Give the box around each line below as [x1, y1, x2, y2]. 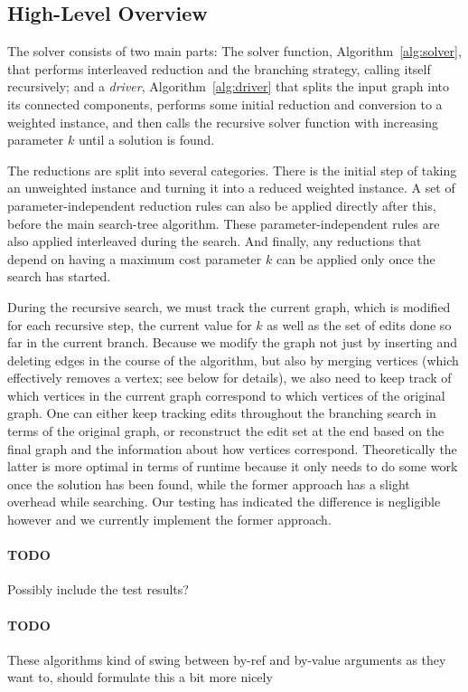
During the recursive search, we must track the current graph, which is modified [7, 297, 451, 316]
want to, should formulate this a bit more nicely [7, 668, 273, 687]
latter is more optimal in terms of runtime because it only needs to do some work [7, 457, 458, 476]
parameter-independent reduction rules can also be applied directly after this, [7, 195, 436, 214]
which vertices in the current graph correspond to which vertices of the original [7, 385, 445, 404]
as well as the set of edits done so [267, 315, 452, 334]
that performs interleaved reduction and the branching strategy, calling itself [7, 59, 431, 78]
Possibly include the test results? [7, 580, 189, 599]
